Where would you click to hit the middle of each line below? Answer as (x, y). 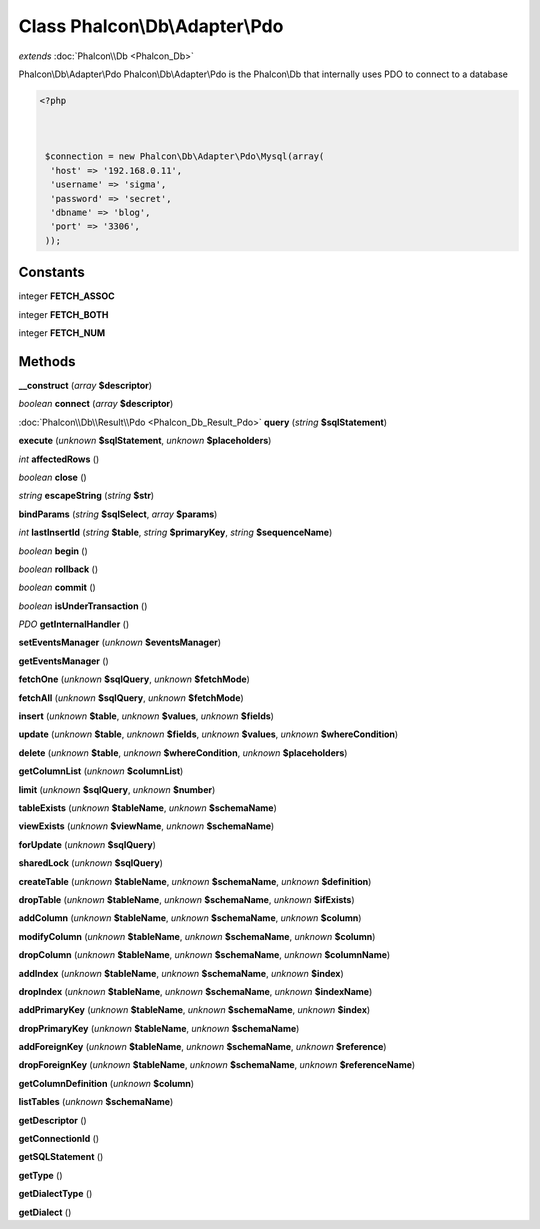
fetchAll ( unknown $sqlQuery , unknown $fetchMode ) (131, 697)
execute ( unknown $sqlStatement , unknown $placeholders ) (145, 441)
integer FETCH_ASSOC (66, 296)
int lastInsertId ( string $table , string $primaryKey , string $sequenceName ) (175, 532)
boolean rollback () (58, 569)
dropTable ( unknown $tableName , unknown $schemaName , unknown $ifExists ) (186, 899)
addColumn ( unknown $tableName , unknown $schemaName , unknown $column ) (190, 918)
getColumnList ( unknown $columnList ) (101, 771)
